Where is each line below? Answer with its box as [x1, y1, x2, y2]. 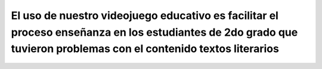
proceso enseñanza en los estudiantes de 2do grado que [11, 26, 298, 39]
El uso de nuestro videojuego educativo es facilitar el [11, 9, 278, 22]
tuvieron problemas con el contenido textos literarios [11, 42, 280, 56]
